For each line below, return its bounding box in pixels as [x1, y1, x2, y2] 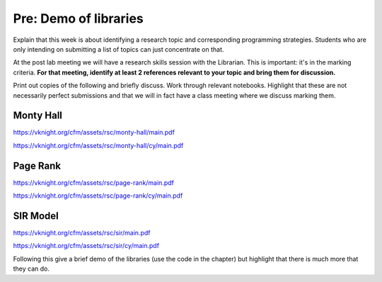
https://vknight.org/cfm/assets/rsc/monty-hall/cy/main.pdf [13, 141, 184, 150]
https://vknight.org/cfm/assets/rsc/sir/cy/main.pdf [13, 242, 159, 250]
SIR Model [13, 210, 59, 222]
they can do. [13, 264, 50, 273]
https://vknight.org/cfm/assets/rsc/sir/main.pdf [13, 229, 151, 237]
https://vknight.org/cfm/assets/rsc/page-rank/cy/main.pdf [13, 191, 183, 200]
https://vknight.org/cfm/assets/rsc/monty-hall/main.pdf [13, 128, 175, 137]
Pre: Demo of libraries [13, 11, 144, 26]
